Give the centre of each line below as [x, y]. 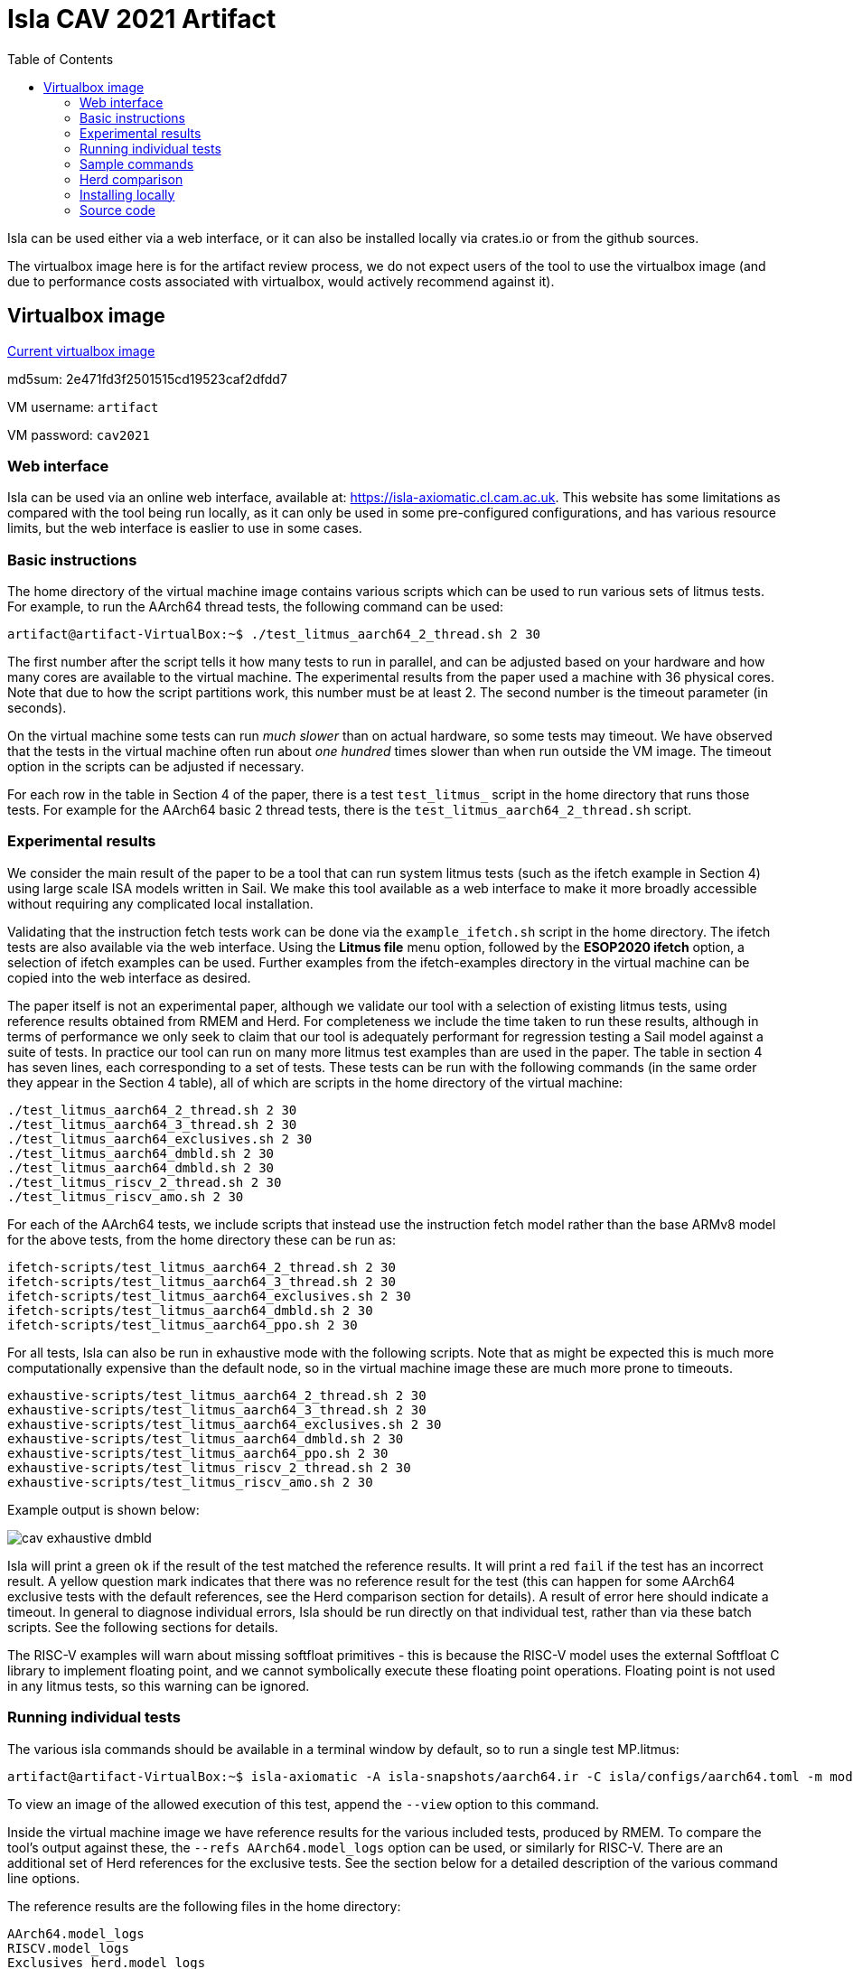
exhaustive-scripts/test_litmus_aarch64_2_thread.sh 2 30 [217, 1395]
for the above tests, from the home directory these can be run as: [202, 1239]
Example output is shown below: [103, 1509]
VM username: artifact [83, 406]
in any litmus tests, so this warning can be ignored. [159, 1685]
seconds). [37, 708]
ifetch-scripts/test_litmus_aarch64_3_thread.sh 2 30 [202, 1281]
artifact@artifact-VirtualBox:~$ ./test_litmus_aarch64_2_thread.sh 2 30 [274, 635]
